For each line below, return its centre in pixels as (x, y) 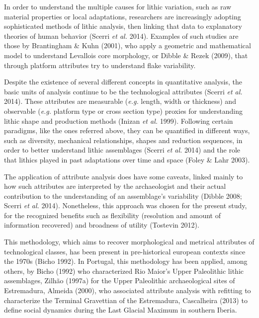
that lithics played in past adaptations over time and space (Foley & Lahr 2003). (127, 159)
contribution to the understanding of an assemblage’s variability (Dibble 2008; (123, 196)
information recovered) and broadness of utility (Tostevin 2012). (102, 225)
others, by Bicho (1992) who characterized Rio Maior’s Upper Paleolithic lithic (124, 271)
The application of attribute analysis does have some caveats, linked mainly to (124, 176)
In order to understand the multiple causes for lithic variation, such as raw (118, 6)
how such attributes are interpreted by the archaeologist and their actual (115, 186)
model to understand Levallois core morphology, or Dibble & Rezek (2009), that (126, 55)
